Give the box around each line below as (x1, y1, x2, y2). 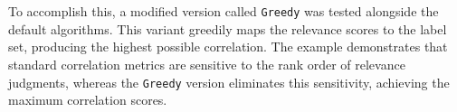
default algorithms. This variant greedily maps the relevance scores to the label (8, 19, 447, 38)
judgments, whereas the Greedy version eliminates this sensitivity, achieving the (8, 72, 450, 91)
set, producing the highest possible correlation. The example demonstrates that (8, 37, 448, 56)
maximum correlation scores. (8, 90, 167, 109)
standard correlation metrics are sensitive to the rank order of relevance (8, 55, 405, 74)
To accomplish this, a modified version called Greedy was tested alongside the (8, 2, 439, 21)
